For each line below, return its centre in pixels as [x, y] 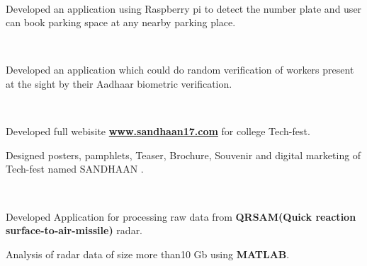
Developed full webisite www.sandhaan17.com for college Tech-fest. [158, 131]
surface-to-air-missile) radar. [74, 230]
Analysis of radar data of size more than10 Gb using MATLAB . [148, 254]
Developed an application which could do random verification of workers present [180, 70]
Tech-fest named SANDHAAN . [75, 169]
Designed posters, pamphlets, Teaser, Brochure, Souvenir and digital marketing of [183, 155]
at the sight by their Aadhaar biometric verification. [119, 83]
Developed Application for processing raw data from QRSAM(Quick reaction [181, 216]
